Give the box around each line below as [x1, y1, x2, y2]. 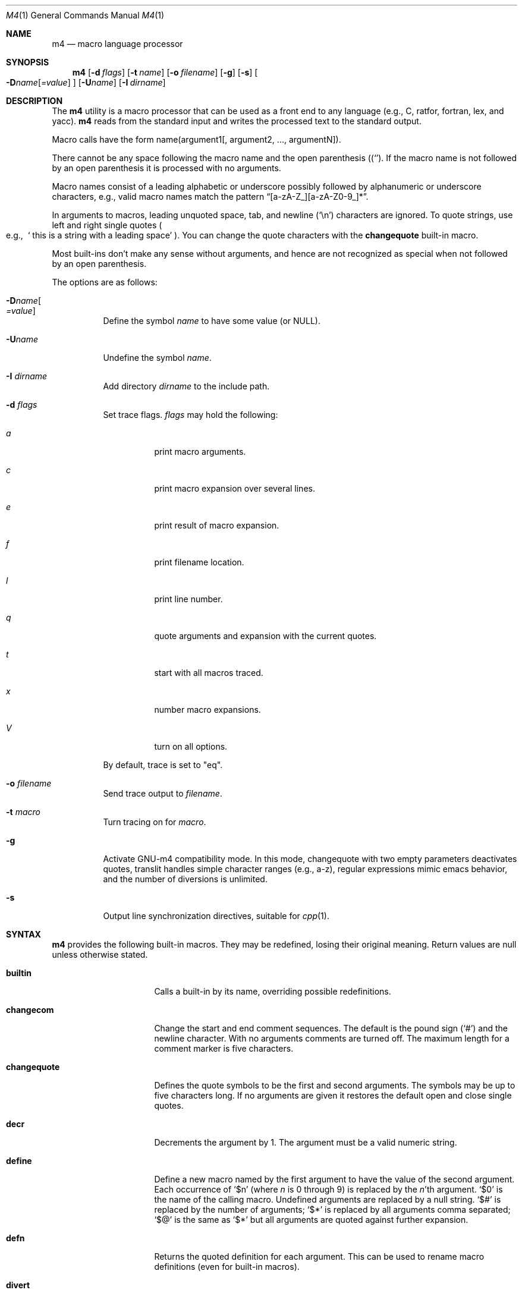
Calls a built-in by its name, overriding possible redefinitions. [154, 986, 391, 996]
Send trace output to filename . [103, 788, 222, 798]
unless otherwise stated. [52, 949, 148, 959]
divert [6, 1280, 30, 1290]
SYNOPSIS [6, 57, 49, 67]
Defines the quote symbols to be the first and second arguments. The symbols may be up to [154, 1080, 515, 1090]
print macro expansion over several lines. [154, 483, 315, 493]
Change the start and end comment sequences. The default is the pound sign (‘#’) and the [154, 1023, 508, 1033]
